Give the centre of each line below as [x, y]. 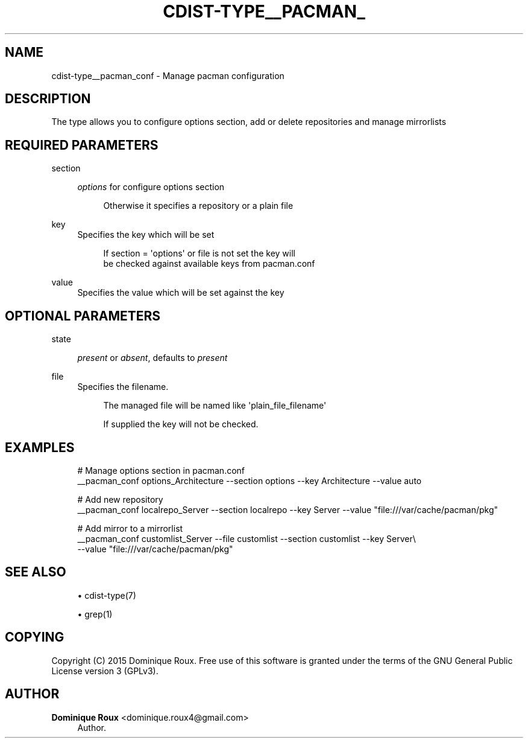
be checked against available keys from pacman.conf [209, 264]
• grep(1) [95, 614]
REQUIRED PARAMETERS [82, 145]
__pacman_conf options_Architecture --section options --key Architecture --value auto [250, 480]
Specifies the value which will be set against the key [181, 293]
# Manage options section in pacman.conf [161, 470]
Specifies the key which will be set [146, 235]
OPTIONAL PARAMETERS [83, 316]
